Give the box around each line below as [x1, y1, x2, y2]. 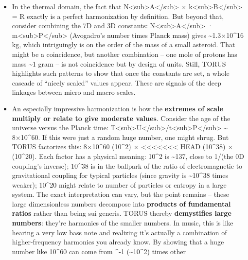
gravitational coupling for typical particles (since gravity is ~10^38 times [12, 170, 229, 180]
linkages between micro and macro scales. [12, 87, 136, 97]
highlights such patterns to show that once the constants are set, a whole [12, 68, 230, 78]
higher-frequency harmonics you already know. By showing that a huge [12, 237, 224, 247]
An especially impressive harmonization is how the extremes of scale [12, 103, 223, 113]
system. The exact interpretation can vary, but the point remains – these [12, 189, 229, 199]
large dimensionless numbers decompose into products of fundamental [12, 198, 231, 208]
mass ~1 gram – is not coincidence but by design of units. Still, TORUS [12, 58, 226, 69]
